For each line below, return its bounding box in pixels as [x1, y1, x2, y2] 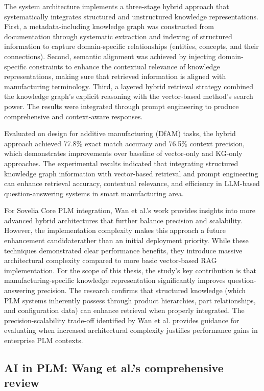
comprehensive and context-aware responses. [4, 111, 143, 121]
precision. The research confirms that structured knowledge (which [37, 285, 246, 296]
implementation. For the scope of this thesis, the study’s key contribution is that [4, 265, 256, 275]
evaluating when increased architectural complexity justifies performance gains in [4, 325, 258, 335]
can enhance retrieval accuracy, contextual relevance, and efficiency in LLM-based [4, 178, 260, 189]
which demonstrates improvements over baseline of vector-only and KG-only [4, 148, 243, 159]
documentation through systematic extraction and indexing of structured [4, 31, 232, 41]
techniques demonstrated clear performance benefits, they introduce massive [4, 245, 243, 255]
